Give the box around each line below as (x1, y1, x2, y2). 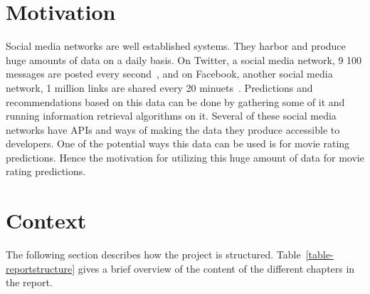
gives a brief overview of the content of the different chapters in (78, 261, 355, 275)
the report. (6, 275, 53, 290)
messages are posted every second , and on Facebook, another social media (6, 66, 333, 81)
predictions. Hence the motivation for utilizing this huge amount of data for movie (6, 149, 364, 164)
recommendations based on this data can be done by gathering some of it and (6, 94, 345, 109)
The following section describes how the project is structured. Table (6, 247, 301, 262)
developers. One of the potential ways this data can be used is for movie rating (6, 136, 350, 151)
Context (6, 206, 87, 235)
